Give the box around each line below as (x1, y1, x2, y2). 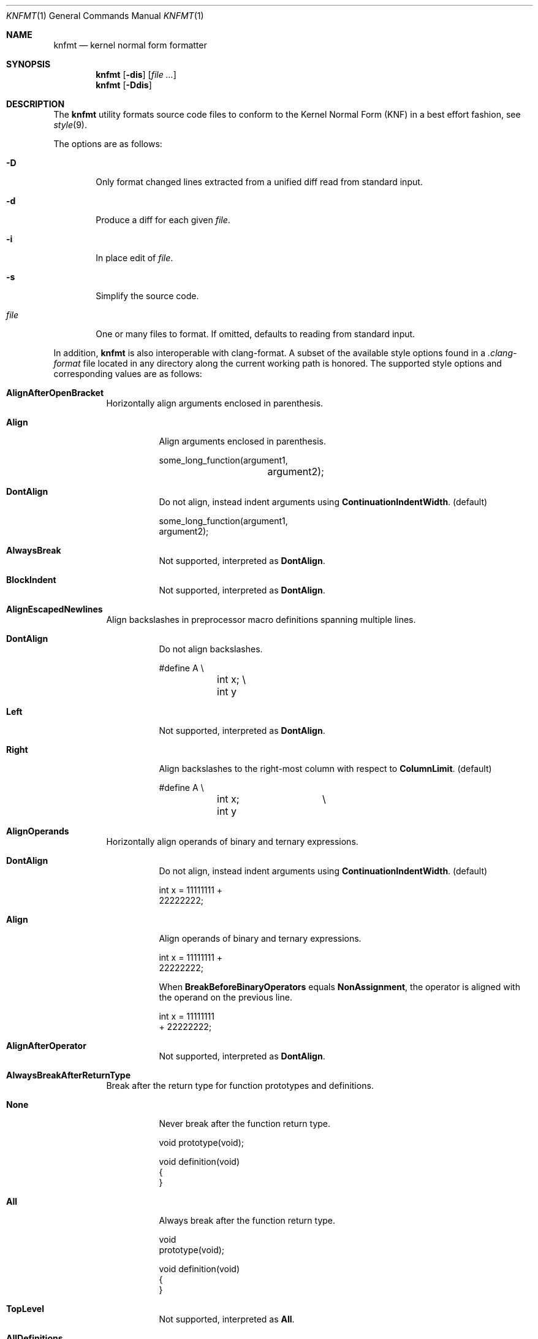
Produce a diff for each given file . (96, 215, 230, 225)
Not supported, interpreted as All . (159, 1314, 295, 1324)
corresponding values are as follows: (53, 368, 202, 379)
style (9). (53, 120, 87, 130)
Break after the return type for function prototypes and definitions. (106, 1080, 374, 1091)
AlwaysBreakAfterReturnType (6, 1070, 131, 1080)
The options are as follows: (53, 139, 162, 149)
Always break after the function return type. (159, 1215, 336, 1226)
